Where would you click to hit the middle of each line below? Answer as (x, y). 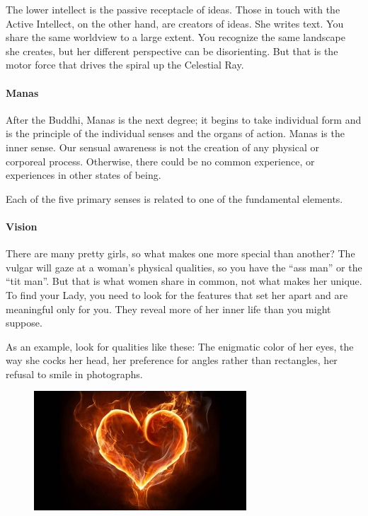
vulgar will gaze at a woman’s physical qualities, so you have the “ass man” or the (184, 267)
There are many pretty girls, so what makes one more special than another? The (180, 253)
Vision (22, 226)
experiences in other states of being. (84, 175)
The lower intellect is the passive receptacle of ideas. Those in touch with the (173, 9)
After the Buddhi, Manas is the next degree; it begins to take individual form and (184, 119)
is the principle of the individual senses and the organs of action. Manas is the (175, 133)
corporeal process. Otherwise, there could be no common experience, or (160, 161)
